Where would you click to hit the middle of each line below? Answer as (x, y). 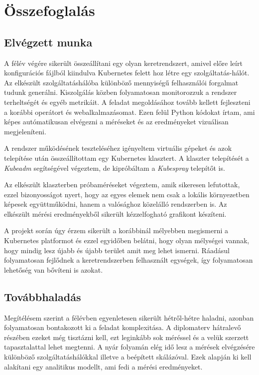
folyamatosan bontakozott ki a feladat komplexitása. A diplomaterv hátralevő (123, 327)
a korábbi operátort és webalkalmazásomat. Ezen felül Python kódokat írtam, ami (129, 112)
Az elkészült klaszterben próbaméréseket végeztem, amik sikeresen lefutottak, (122, 185)
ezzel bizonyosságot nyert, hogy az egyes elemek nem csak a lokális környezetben (127, 194)
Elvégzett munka (48, 42)
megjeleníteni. (25, 131)
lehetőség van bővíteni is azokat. (54, 269)
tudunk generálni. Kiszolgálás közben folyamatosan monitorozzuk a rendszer (121, 92)
